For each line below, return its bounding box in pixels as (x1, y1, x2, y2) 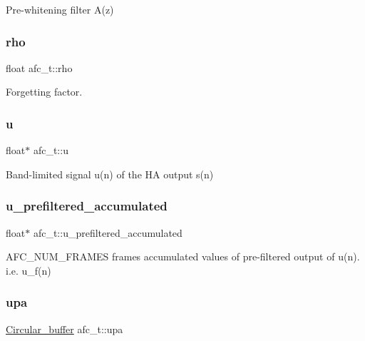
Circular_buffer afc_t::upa (6, 321, 123, 336)
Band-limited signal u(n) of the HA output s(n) (6, 166, 214, 181)
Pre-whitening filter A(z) (6, 2, 114, 16)
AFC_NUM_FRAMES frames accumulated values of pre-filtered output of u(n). (6, 249, 360, 264)
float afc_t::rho (6, 60, 73, 75)
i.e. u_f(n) (6, 263, 51, 278)
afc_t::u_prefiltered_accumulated (33, 225, 182, 240)
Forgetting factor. (6, 84, 83, 99)
